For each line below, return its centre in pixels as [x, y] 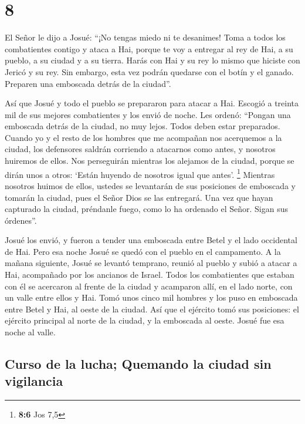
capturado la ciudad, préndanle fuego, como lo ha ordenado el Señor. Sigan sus [146, 209]
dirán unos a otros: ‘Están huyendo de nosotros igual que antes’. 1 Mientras [140, 173]
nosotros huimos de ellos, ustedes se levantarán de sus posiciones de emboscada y [150, 185]
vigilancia [34, 381]
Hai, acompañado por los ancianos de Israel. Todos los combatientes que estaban [150, 275]
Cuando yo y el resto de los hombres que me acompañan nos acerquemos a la [143, 137]
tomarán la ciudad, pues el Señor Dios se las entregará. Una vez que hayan [139, 197]
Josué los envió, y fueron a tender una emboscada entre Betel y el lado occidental [151, 240]
